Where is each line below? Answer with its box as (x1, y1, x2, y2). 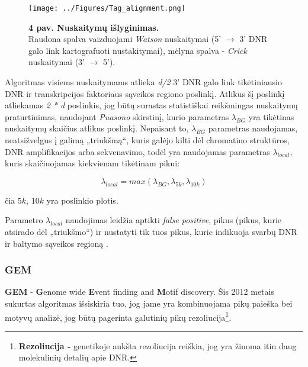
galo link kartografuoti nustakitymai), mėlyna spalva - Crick (28, 44, 247, 56)
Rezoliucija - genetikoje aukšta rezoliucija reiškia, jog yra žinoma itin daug (18, 339, 297, 352)
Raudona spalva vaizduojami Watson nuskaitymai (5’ (28, 33, 222, 45)
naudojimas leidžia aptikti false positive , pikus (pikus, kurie (65, 214, 282, 226)
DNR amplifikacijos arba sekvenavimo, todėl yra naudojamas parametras (5, 145, 270, 157)
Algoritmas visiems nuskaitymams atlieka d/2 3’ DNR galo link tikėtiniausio (5, 76, 283, 88)
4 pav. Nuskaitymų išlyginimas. (28, 21, 159, 33)
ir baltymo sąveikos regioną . (5, 237, 108, 249)
